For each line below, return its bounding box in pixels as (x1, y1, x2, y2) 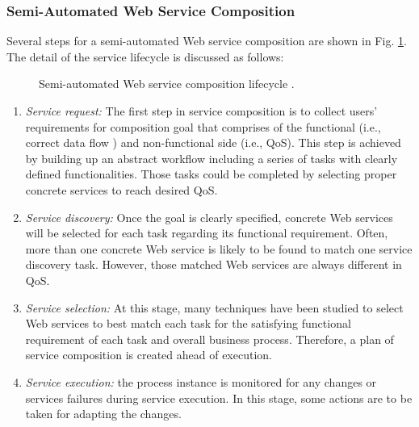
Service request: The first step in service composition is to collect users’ (25, 103, 378, 119)
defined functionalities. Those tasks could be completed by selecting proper (25, 165, 397, 182)
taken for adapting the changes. (25, 405, 182, 422)
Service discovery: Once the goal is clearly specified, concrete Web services (25, 208, 393, 225)
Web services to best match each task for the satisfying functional (25, 315, 351, 332)
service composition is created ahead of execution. (25, 346, 272, 363)
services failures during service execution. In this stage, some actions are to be (25, 389, 413, 406)
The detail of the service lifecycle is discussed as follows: (6, 48, 284, 65)
